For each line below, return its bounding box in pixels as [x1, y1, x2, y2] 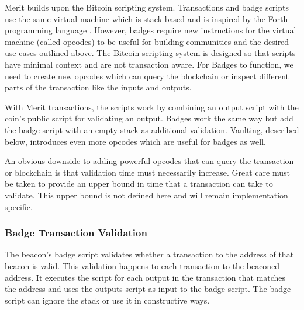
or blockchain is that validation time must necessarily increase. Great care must [5, 166, 290, 178]
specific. [5, 200, 33, 213]
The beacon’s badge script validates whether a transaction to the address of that [5, 248, 294, 260]
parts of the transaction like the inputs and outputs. [5, 81, 192, 93]
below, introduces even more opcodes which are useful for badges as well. [5, 135, 266, 147]
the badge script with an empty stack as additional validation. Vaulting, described [5, 123, 299, 135]
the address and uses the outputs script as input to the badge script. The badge [5, 283, 291, 295]
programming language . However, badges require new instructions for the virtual [5, 24, 296, 36]
